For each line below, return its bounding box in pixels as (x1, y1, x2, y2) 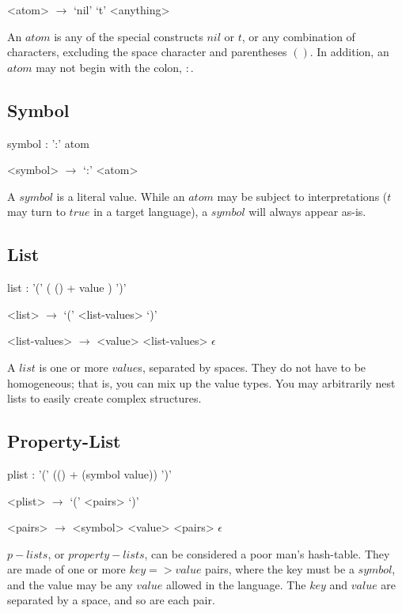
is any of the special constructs (54, 28, 203, 44)
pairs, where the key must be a (205, 561, 355, 577)
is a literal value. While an (56, 187, 185, 204)
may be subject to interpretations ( (217, 187, 388, 204)
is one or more (39, 358, 108, 375)
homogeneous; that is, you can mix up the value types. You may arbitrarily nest (7, 374, 396, 391)
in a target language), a (93, 203, 208, 220)
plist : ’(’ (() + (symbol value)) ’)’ (7, 465, 172, 482)
